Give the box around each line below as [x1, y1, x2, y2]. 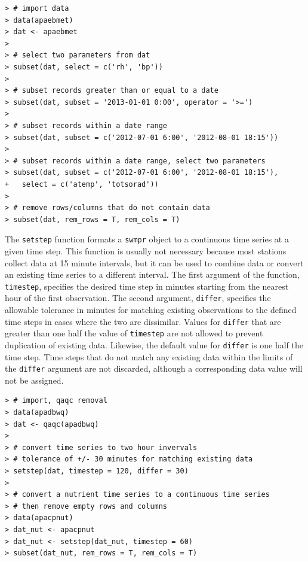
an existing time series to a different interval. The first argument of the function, [5, 268, 300, 281]
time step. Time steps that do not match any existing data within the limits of [5, 350, 293, 363]
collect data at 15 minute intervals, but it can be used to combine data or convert [5, 256, 304, 269]
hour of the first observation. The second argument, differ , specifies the [5, 291, 271, 304]
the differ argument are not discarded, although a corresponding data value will [5, 362, 303, 375]
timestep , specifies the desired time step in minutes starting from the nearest [5, 280, 289, 292]
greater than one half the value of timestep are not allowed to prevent [5, 327, 263, 339]
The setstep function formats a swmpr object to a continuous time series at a [5, 233, 289, 245]
